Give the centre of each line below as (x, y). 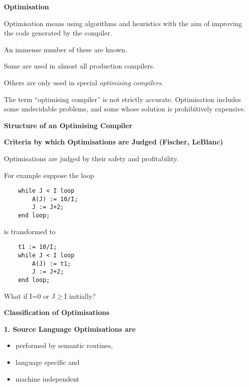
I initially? (80, 296)
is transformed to (30, 231)
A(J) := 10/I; (55, 199)
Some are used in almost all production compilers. (79, 66)
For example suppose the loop (49, 175)
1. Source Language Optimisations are (70, 329)
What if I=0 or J (30, 296)
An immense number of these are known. (66, 49)
